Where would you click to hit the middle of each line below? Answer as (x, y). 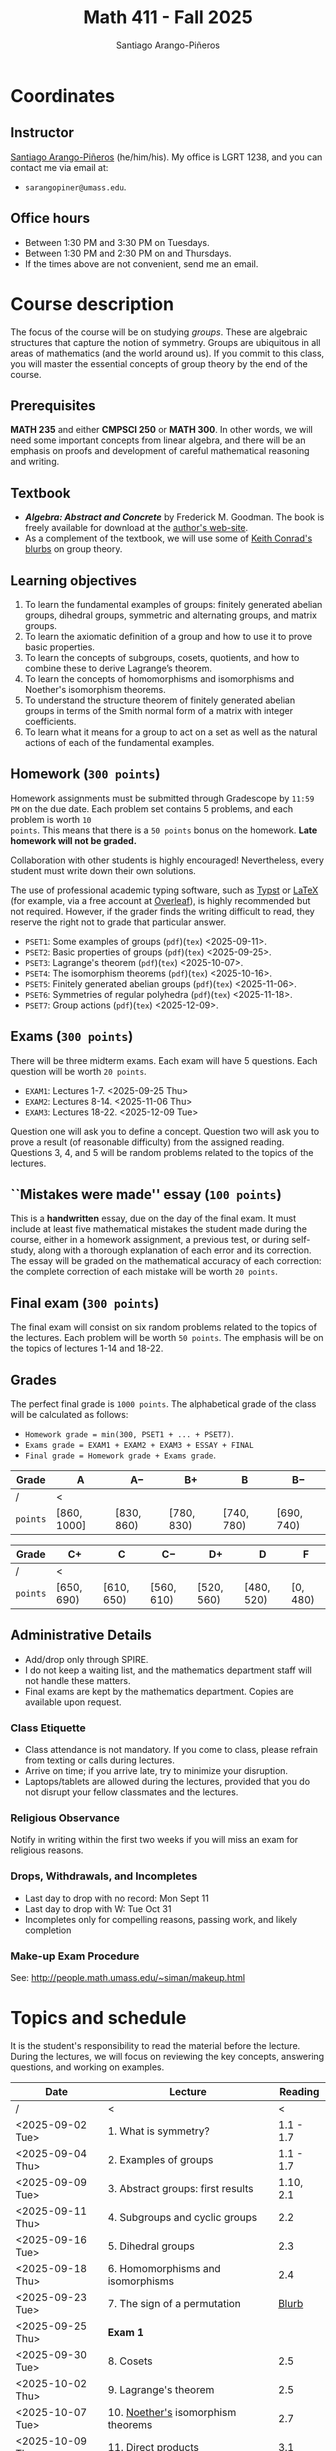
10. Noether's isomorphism (172, 2412)
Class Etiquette (48, 1728)
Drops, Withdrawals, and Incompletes (104, 1876)
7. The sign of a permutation (174, 2303)
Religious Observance (65, 1818)
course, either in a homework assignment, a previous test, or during (150, 1240)
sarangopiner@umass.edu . (75, 187)
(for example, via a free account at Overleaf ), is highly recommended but (160, 900)
